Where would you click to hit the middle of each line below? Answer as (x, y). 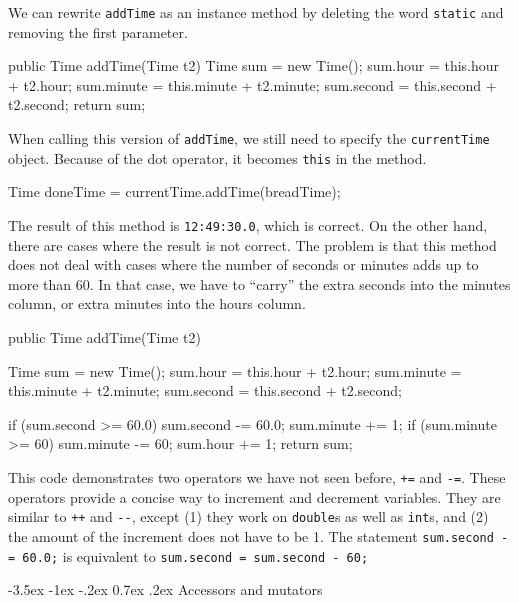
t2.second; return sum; (77, 104)
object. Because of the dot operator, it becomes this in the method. (217, 157)
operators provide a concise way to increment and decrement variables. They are (254, 496)
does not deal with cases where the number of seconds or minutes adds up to (243, 264)
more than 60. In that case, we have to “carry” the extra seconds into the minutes (259, 283)
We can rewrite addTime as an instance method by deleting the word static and (256, 12)
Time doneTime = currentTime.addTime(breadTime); (174, 191)
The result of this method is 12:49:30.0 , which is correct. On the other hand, (248, 224)
